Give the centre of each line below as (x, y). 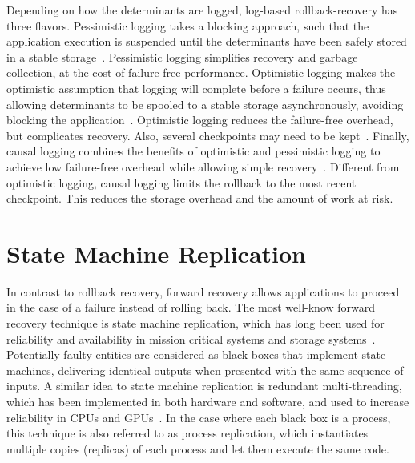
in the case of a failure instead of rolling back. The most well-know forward (191, 307)
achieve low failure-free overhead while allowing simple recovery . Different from (203, 166)
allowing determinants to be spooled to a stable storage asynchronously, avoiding (205, 104)
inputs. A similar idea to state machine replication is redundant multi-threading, (204, 386)
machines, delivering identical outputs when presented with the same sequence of (205, 370)
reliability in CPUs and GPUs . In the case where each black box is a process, (199, 417)
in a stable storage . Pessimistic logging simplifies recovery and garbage (182, 56)
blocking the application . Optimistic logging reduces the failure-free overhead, (200, 120)
